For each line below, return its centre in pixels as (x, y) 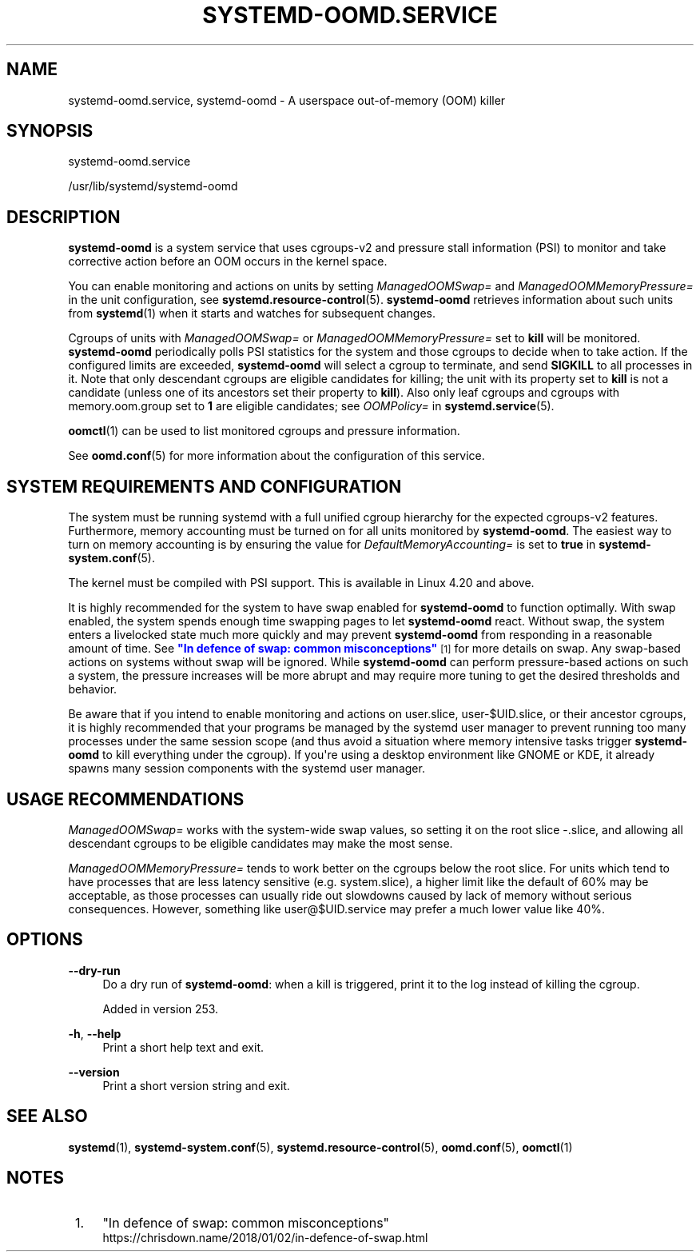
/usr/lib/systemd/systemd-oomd (153, 186)
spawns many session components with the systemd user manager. (247, 769)
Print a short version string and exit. (196, 1085)
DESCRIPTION (64, 217)
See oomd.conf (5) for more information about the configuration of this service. (276, 456)
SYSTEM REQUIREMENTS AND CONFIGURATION (204, 486)
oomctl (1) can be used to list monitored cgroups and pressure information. (264, 431)
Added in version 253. (161, 1008)
